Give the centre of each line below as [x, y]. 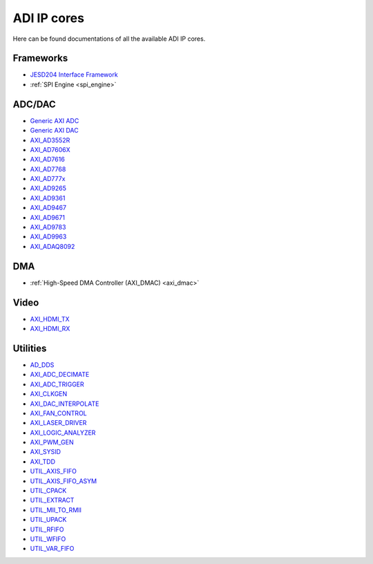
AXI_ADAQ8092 [52, 246]
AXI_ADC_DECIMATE [60, 375]
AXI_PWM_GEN [52, 442]
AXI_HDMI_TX [50, 319]
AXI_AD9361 [48, 198]
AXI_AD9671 [48, 217]
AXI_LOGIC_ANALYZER [63, 433]
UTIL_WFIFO [48, 538]
